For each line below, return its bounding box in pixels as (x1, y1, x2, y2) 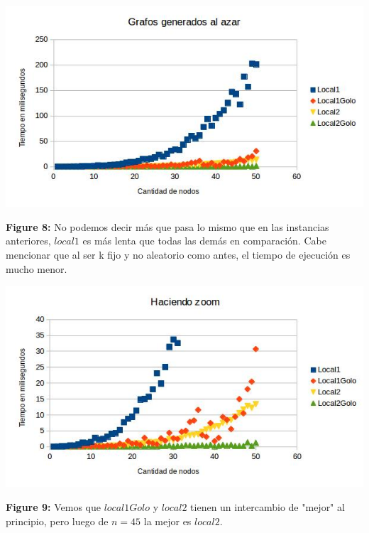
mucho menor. (6, 261, 67, 276)
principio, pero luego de (6, 513, 109, 528)
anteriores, (6, 233, 51, 248)
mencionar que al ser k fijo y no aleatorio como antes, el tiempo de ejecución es (6, 247, 351, 262)
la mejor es (143, 513, 192, 528)
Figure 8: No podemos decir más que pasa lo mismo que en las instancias (6, 219, 329, 234)
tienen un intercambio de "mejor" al (190, 500, 345, 515)
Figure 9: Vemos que (6, 500, 101, 515)
